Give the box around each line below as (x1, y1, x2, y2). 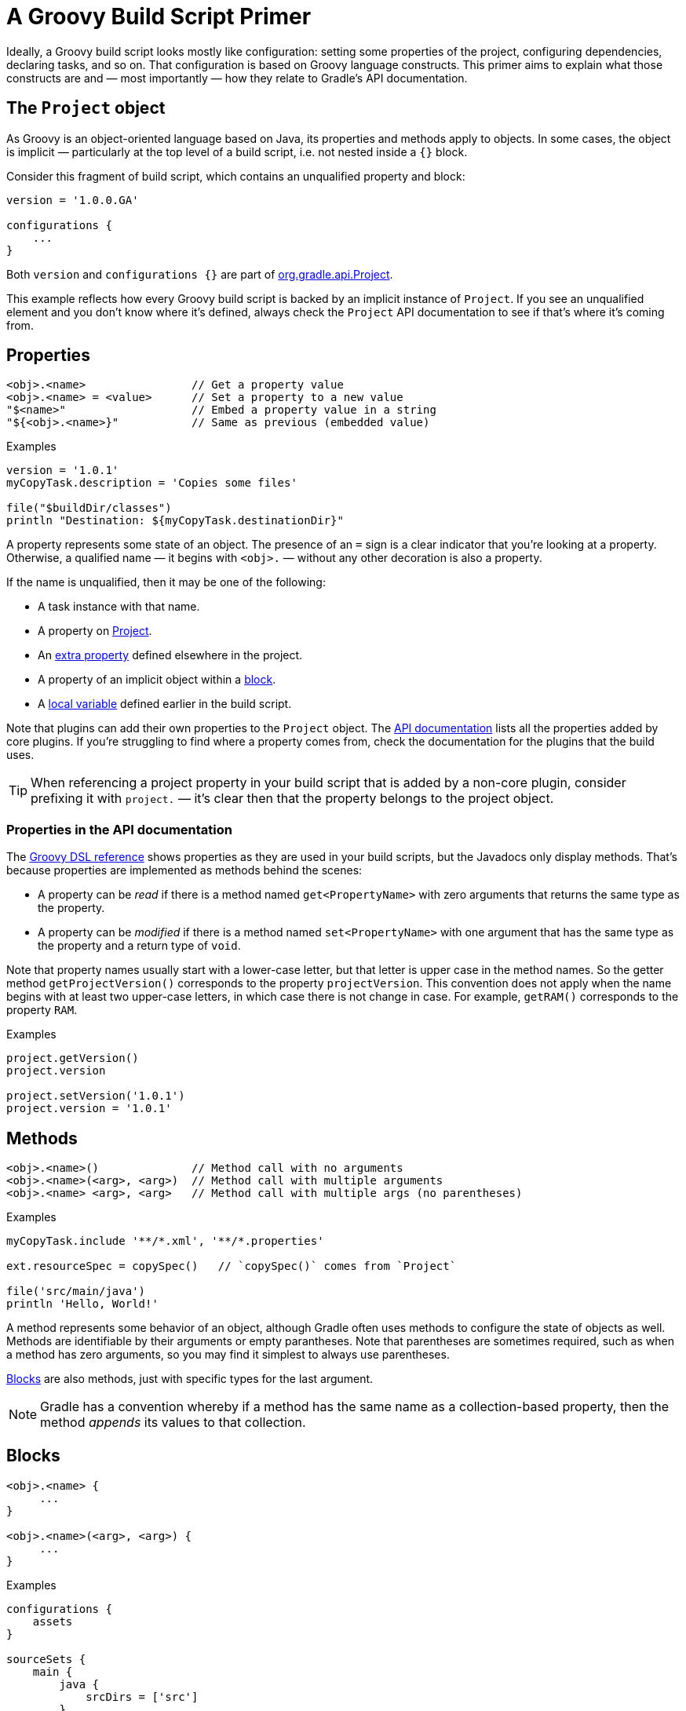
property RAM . (6, 1003, 78, 1017)
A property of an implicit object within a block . (38, 673, 276, 687)
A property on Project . (38, 624, 152, 638)
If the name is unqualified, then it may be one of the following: (6, 575, 326, 589)
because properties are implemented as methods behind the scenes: (6, 863, 363, 877)
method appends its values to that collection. (40, 1414, 306, 1431)
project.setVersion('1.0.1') (6, 1089, 185, 1103)
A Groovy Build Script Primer (6, 3, 312, 30)
